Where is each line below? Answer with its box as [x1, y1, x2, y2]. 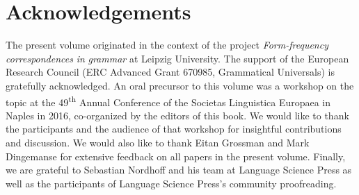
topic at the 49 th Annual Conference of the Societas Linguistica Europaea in [6, 92, 331, 109]
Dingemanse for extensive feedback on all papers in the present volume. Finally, [6, 149, 346, 163]
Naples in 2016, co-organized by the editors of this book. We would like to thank [6, 108, 349, 122]
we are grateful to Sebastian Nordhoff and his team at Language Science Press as [6, 162, 352, 177]
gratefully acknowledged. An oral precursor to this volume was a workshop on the [6, 78, 354, 92]
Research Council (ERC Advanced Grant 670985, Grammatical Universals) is [6, 65, 335, 79]
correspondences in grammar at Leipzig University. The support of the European [6, 51, 349, 65]
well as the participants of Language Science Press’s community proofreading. [6, 176, 337, 190]
